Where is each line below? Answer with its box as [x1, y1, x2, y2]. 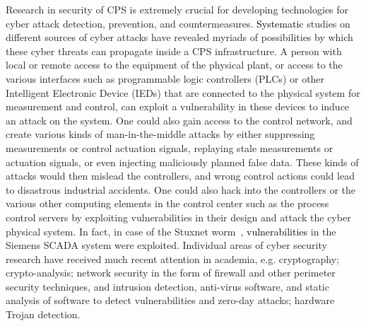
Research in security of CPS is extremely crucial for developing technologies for [6, 2, 349, 16]
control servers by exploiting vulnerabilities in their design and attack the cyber [6, 209, 351, 224]
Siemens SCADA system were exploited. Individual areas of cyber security [6, 238, 327, 252]
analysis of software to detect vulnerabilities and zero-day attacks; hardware [6, 293, 335, 308]
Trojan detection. [6, 307, 81, 322]
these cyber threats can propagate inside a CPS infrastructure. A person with [6, 43, 342, 58]
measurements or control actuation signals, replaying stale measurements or [6, 140, 333, 155]
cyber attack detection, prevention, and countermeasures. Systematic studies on [6, 16, 350, 30]
